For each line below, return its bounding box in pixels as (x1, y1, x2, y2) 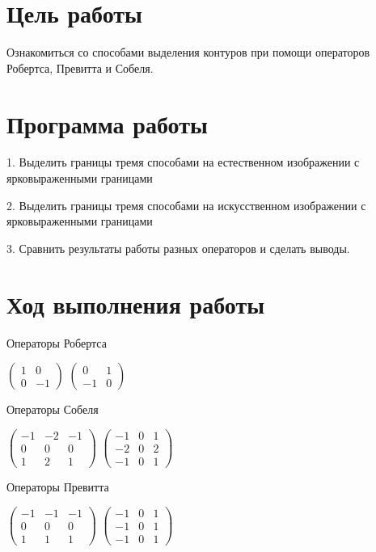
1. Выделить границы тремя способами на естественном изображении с (6, 154, 360, 171)
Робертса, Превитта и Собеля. (6, 59, 154, 76)
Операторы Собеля (6, 401, 99, 418)
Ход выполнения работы (6, 287, 265, 320)
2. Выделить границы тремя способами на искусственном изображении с (6, 196, 366, 213)
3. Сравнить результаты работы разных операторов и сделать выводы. (6, 239, 350, 256)
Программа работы (6, 107, 208, 140)
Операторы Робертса (6, 334, 107, 351)
